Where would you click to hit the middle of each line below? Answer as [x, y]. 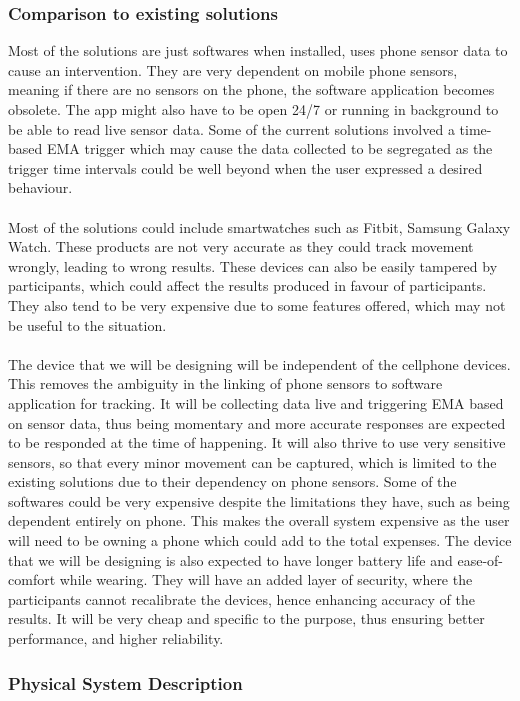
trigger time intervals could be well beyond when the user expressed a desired [245, 167]
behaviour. [40, 187]
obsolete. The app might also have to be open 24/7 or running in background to [253, 109]
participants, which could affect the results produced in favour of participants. [247, 285]
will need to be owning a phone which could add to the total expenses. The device [260, 540]
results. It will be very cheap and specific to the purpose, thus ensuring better [246, 618]
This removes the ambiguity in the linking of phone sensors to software [225, 383]
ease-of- [480, 559]
